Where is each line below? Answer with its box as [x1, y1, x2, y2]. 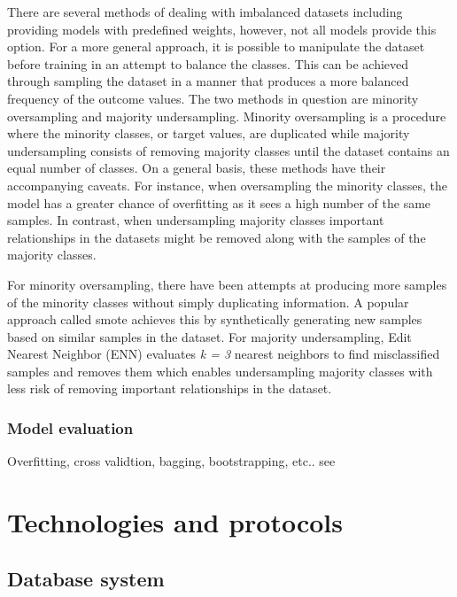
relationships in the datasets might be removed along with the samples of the [7, 228, 426, 246]
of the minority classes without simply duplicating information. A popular [7, 292, 409, 311]
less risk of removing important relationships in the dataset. [7, 379, 332, 398]
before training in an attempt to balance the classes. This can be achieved [7, 54, 409, 73]
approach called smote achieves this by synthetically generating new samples [7, 310, 422, 329]
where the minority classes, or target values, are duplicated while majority [7, 124, 410, 143]
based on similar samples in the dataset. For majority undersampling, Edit [7, 327, 412, 345]
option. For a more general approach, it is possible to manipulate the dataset [7, 37, 425, 56]
